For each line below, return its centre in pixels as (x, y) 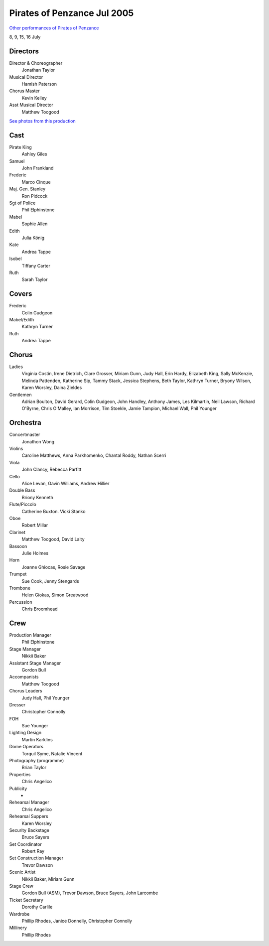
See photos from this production (42, 121)
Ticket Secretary (26, 900)
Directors (24, 51)
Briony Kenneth (37, 497)
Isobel (15, 259)
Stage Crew (21, 886)
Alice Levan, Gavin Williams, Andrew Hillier (66, 484)
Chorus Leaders (26, 691)
